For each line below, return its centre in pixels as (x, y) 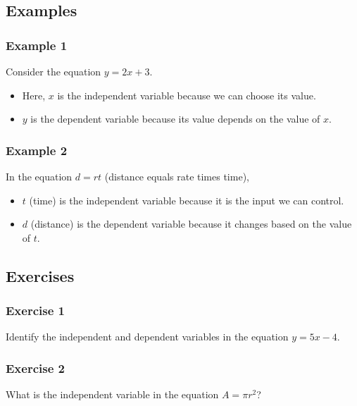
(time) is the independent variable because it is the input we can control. (187, 200)
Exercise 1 (35, 310)
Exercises (40, 275)
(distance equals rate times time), (177, 176)
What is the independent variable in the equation (112, 394)
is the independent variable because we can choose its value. (187, 95)
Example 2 (37, 150)
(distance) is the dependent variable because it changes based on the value (191, 224)
